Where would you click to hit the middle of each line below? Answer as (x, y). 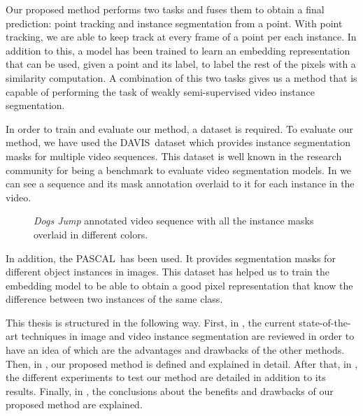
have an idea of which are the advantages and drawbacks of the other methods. (175, 350)
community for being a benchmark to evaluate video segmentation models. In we (179, 170)
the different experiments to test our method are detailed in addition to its (166, 377)
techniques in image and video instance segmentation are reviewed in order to (188, 336)
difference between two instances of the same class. (114, 299)
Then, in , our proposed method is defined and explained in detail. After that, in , (182, 363)
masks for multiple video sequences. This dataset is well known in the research (174, 156)
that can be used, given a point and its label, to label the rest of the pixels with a (181, 64)
